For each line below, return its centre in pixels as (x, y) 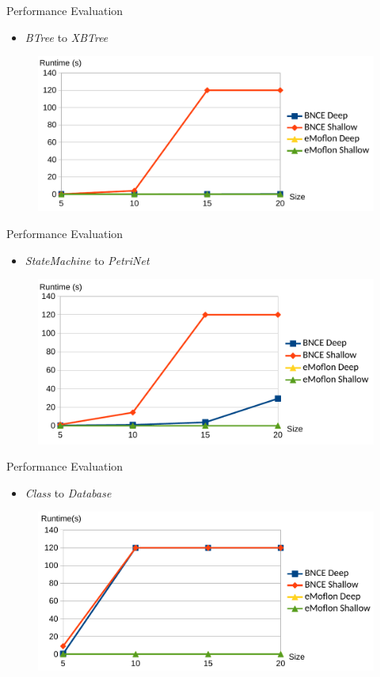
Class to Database (68, 492)
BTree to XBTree (66, 37)
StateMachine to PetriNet (87, 260)
